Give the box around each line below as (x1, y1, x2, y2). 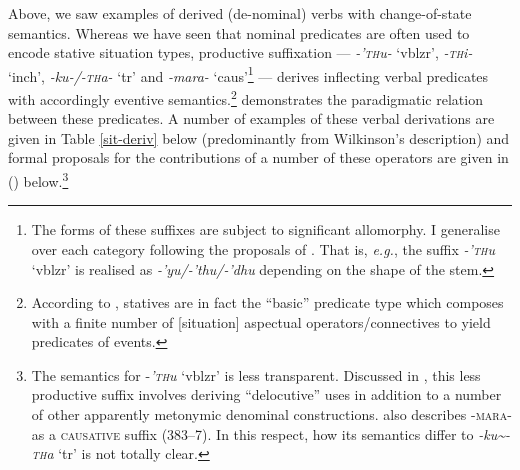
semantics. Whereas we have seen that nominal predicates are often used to (8, 22, 470, 43)
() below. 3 (8, 168, 69, 191)
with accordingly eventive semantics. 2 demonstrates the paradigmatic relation (8, 86, 483, 109)
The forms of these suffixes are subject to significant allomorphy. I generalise (31, 219, 500, 240)
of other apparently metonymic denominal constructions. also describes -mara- (31, 404, 512, 425)
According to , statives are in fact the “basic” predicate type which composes (31, 292, 504, 313)
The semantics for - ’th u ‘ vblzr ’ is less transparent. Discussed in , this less (31, 364, 481, 385)
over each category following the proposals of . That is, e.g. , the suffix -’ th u (31, 238, 496, 259)
